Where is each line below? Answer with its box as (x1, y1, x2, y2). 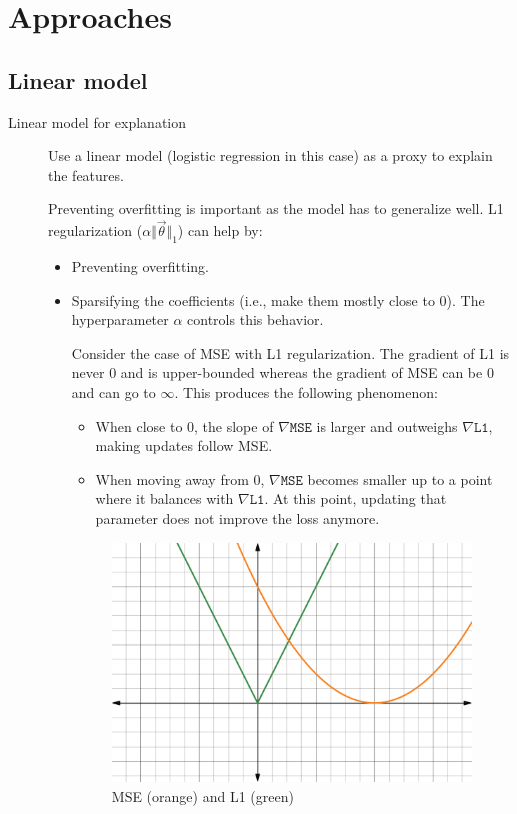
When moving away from (95, 468, 249, 489)
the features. (48, 164, 124, 185)
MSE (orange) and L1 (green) (111, 785, 294, 806)
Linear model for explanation (8, 111, 187, 132)
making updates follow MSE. (95, 435, 273, 456)
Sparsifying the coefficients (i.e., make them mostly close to (71, 289, 435, 310)
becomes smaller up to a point (307, 468, 493, 489)
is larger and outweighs (316, 415, 458, 436)
